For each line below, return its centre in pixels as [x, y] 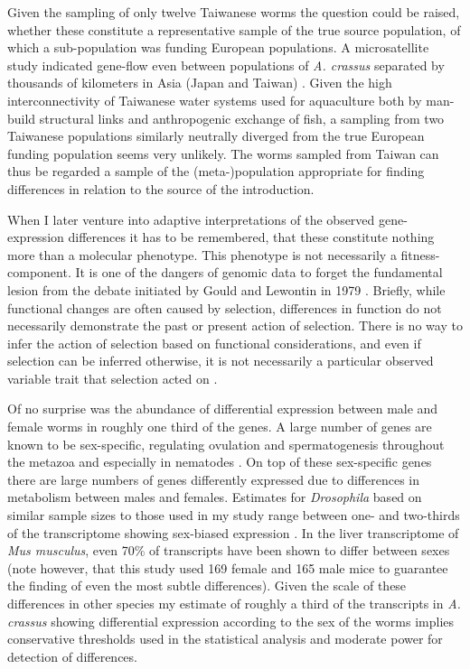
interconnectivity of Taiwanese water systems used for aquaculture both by [215, 100]
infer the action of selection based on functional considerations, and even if [214, 343]
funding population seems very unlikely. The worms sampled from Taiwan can [223, 153]
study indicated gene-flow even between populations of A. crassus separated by [226, 65]
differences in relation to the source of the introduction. [161, 188]
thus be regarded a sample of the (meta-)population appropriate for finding [216, 171]
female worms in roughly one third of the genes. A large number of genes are [220, 427]
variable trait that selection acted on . [113, 378]
